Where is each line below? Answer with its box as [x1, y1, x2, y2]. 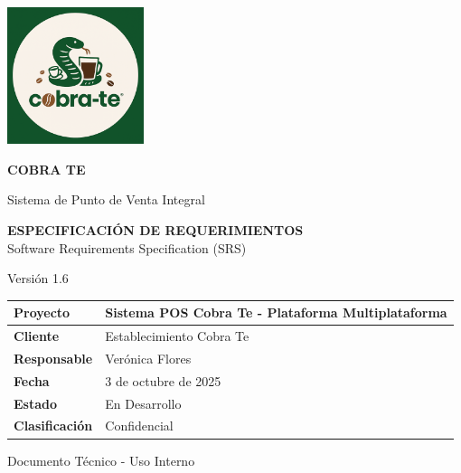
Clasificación [14, 416, 93, 435]
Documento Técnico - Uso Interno [7, 450, 195, 469]
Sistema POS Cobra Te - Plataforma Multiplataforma [105, 303, 447, 322]
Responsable [14, 348, 93, 367]
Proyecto [14, 303, 71, 322]
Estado [14, 393, 58, 412]
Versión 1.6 [7, 269, 69, 288]
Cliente [14, 326, 60, 345]
